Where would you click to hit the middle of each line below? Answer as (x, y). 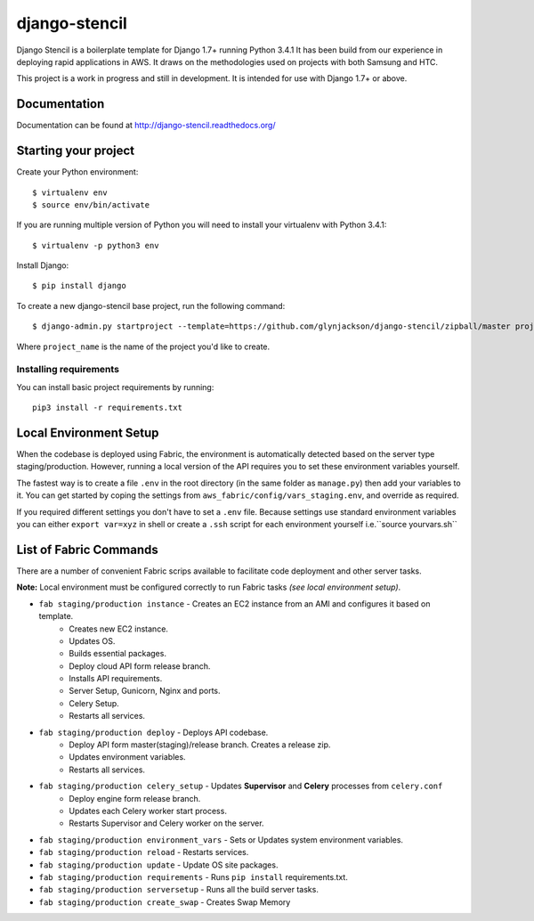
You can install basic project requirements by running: (115, 387)
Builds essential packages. (117, 654)
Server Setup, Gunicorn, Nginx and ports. (145, 691)
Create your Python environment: (77, 172)
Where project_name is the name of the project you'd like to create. (143, 346)
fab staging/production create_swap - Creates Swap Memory (165, 902)
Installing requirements (68, 370)
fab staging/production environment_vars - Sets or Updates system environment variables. (221, 839)
